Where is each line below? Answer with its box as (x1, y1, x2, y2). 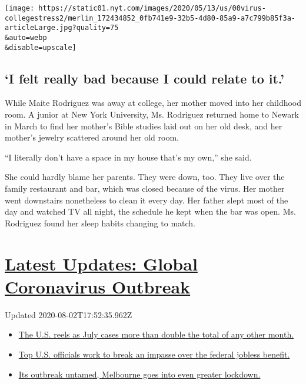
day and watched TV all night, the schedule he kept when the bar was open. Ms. (5, 205, 296, 218)
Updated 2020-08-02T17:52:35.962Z (5, 308, 132, 320)
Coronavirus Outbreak (5, 274, 191, 298)
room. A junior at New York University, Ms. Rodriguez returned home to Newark (5, 108, 300, 121)
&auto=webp (5, 33, 47, 42)
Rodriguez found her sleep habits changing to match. (5, 216, 196, 229)
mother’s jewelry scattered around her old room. (5, 131, 179, 143)
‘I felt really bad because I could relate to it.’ (5, 69, 284, 87)
